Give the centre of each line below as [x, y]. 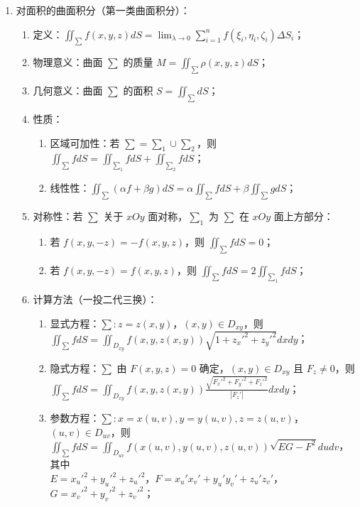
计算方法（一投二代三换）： [95, 299]
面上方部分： [304, 216]
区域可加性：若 [85, 142]
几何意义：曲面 [68, 91]
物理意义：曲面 [68, 62]
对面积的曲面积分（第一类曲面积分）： [103, 10]
